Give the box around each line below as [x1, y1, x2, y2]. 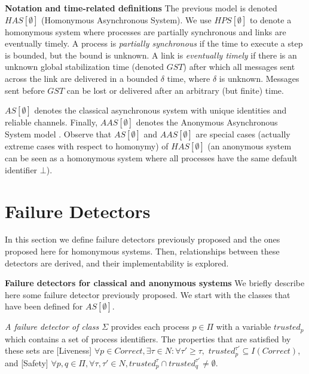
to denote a [249, 13, 292, 26]
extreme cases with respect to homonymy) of [5, 140, 169, 152]
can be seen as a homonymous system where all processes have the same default [5, 152, 298, 164]
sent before [5, 84, 45, 96]
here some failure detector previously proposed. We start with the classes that [5, 288, 290, 301]
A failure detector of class [5, 320, 99, 333]
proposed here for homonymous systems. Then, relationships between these [5, 245, 280, 257]
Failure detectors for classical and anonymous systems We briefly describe [5, 277, 305, 289]
